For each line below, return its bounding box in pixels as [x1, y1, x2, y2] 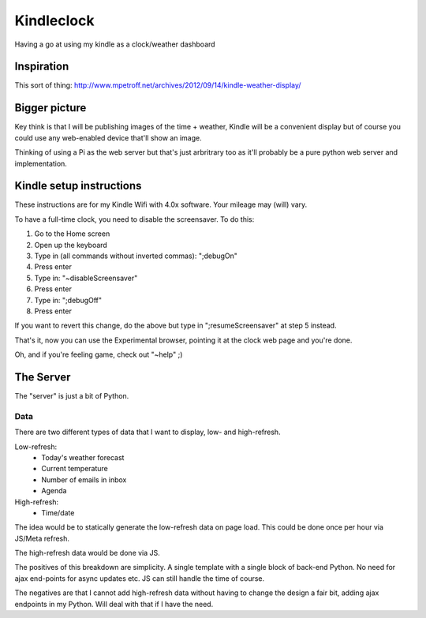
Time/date [41, 508, 75, 517]
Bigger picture [14, 101, 87, 114]
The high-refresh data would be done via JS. [14, 549, 161, 558]
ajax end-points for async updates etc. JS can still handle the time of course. [14, 573, 265, 583]
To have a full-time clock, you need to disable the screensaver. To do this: [14, 214, 255, 224]
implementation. [14, 159, 67, 168]
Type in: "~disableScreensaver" [34, 273, 138, 283]
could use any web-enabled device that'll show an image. [14, 133, 202, 142]
